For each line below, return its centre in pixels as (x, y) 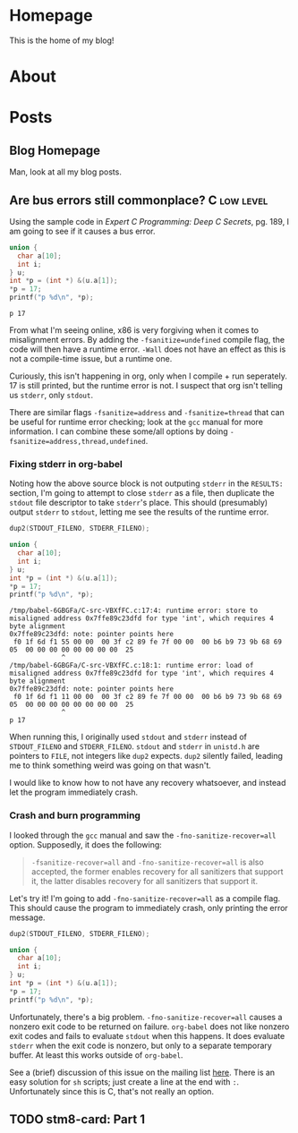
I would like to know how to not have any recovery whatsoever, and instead (148, 783)
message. (27, 917)
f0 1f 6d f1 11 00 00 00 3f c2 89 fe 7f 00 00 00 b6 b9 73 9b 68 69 (147, 697)
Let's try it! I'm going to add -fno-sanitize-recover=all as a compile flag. (145, 898)
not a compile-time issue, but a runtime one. (91, 359)
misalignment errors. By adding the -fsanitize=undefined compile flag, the (147, 340)
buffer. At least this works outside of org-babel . (96, 1055)
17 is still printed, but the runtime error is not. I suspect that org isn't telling (146, 386)
